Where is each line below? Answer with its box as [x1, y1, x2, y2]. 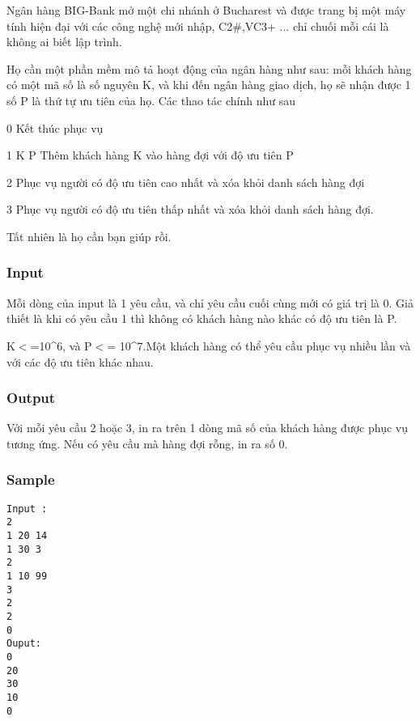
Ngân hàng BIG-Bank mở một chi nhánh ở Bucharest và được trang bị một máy [6, 2, 406, 18]
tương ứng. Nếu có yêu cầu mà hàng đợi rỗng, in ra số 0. [6, 435, 288, 452]
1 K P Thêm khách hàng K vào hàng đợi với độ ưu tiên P [6, 146, 294, 163]
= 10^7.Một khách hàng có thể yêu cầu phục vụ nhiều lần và [107, 337, 411, 354]
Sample [6, 469, 55, 490]
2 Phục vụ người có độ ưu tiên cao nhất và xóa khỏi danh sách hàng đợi [6, 173, 365, 190]
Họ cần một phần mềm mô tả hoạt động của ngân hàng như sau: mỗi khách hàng [6, 60, 412, 77]
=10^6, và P [30, 337, 92, 354]
